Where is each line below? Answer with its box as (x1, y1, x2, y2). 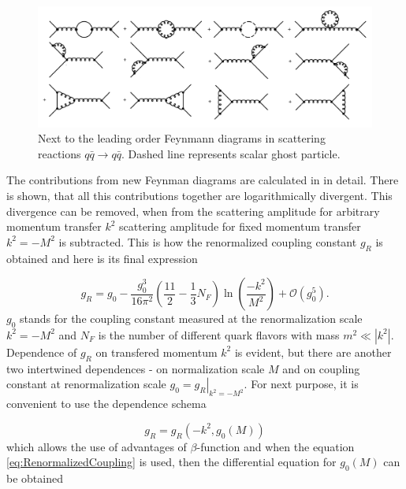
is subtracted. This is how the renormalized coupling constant (58, 233, 357, 250)
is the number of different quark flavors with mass (98, 326, 340, 343)
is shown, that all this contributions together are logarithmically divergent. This (6, 187, 393, 203)
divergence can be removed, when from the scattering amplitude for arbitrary (6, 202, 380, 219)
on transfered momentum (95, 343, 218, 360)
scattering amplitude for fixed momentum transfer (119, 218, 361, 235)
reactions (38, 145, 81, 161)
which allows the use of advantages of (6, 438, 187, 454)
